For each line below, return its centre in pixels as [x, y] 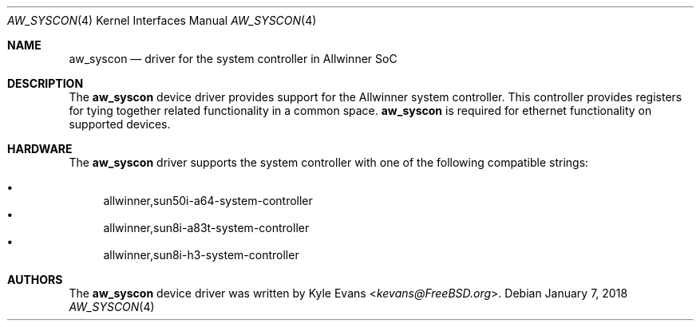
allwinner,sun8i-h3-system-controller [201, 255]
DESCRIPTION [45, 83]
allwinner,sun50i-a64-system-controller [208, 201]
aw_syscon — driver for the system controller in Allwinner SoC [233, 59]
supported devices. [120, 124]
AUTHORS [35, 280]
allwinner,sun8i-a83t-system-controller [206, 228]
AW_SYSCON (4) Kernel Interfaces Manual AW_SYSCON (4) [162, 20]
